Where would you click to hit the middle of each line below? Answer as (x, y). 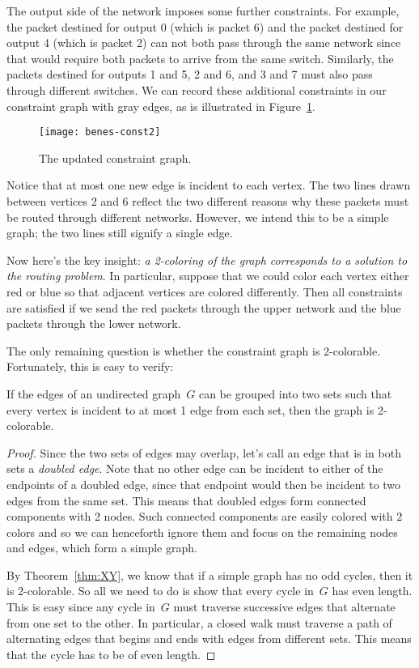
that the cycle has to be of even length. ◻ (111, 654)
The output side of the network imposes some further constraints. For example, (203, 11)
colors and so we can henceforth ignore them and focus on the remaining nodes (202, 532)
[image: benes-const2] (100, 132)
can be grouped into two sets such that (295, 393)
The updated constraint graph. (115, 157)
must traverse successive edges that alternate (284, 607)
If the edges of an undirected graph (94, 393)
